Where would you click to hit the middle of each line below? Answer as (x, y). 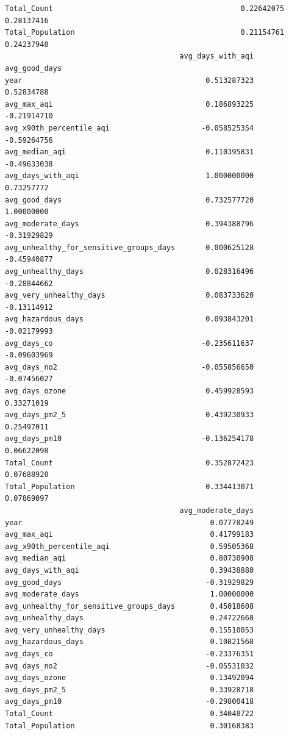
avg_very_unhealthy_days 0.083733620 (130, 296)
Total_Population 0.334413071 (130, 486)
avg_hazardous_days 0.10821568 (130, 642)
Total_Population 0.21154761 (145, 33)
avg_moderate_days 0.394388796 (130, 224)
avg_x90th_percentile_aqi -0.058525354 (130, 128)
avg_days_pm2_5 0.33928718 (130, 690)
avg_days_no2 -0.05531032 (130, 666)
